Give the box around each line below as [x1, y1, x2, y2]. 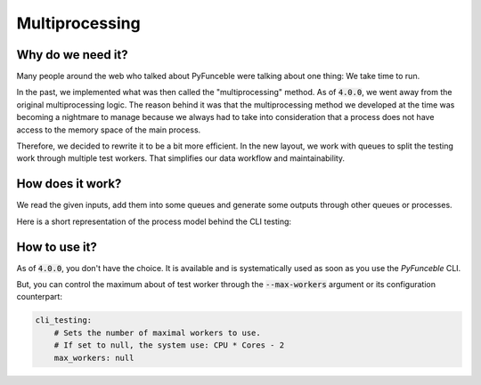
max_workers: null [53, 352, 135, 363]
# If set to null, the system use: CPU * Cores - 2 [53, 341, 285, 350]
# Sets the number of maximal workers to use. [53, 327, 262, 338]
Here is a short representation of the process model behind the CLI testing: [16, 216, 292, 227]
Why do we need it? [16, 47, 128, 62]
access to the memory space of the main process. [16, 124, 201, 135]
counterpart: [16, 292, 62, 302]
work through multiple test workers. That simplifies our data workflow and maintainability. [16, 153, 346, 164]
